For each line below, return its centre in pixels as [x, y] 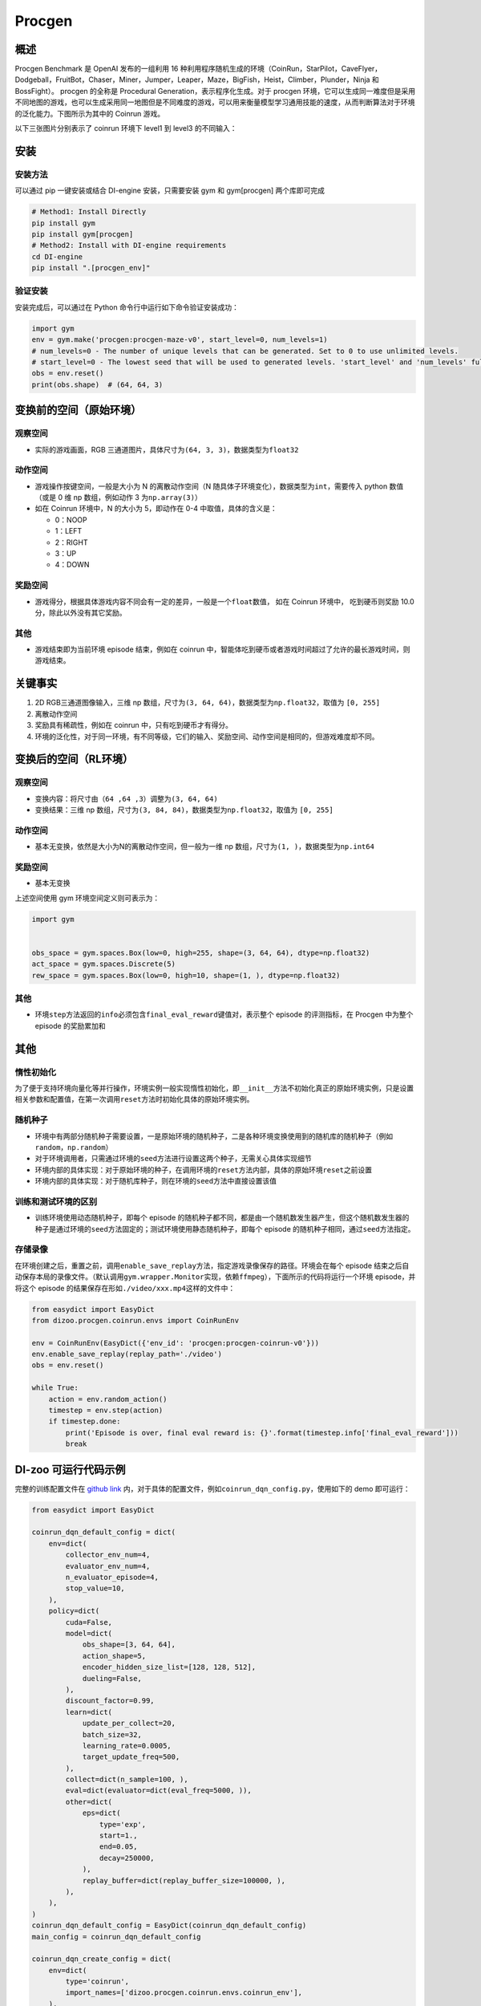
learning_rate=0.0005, [127, 1746]
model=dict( [89, 1633]
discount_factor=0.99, [110, 1701]
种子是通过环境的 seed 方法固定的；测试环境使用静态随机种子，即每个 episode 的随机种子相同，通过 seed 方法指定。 [225, 1228]
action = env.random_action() [108, 1399]
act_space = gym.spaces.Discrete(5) [104, 964]
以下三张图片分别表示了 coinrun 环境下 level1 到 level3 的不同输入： [126, 128]
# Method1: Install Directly [89, 212]
